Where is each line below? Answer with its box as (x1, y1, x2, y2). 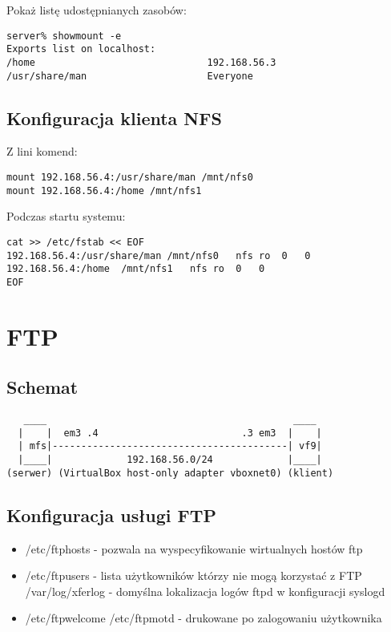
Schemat (6, 375, 79, 399)
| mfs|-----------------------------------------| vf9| (18, 440, 322, 452)
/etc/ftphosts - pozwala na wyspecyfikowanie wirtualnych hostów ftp (25, 540, 363, 557)
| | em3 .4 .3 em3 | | (18, 427, 322, 439)
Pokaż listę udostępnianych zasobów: (6, 2, 187, 18)
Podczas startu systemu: (6, 208, 126, 225)
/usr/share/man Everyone (6, 70, 253, 82)
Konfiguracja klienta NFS (6, 105, 222, 130)
